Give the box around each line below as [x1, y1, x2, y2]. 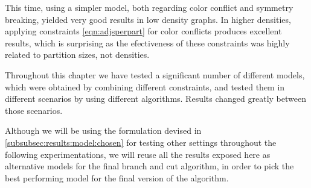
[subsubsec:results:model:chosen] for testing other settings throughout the [5, 136, 277, 148]
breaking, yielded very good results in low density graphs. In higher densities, [5, 13, 291, 25]
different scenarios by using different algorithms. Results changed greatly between [5, 92, 306, 105]
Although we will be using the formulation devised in [5, 124, 202, 137]
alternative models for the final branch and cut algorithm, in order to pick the [5, 160, 294, 172]
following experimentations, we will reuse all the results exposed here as [5, 148, 271, 160]
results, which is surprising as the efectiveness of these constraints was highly [5, 36, 290, 49]
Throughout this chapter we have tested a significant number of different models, [5, 68, 305, 81]
